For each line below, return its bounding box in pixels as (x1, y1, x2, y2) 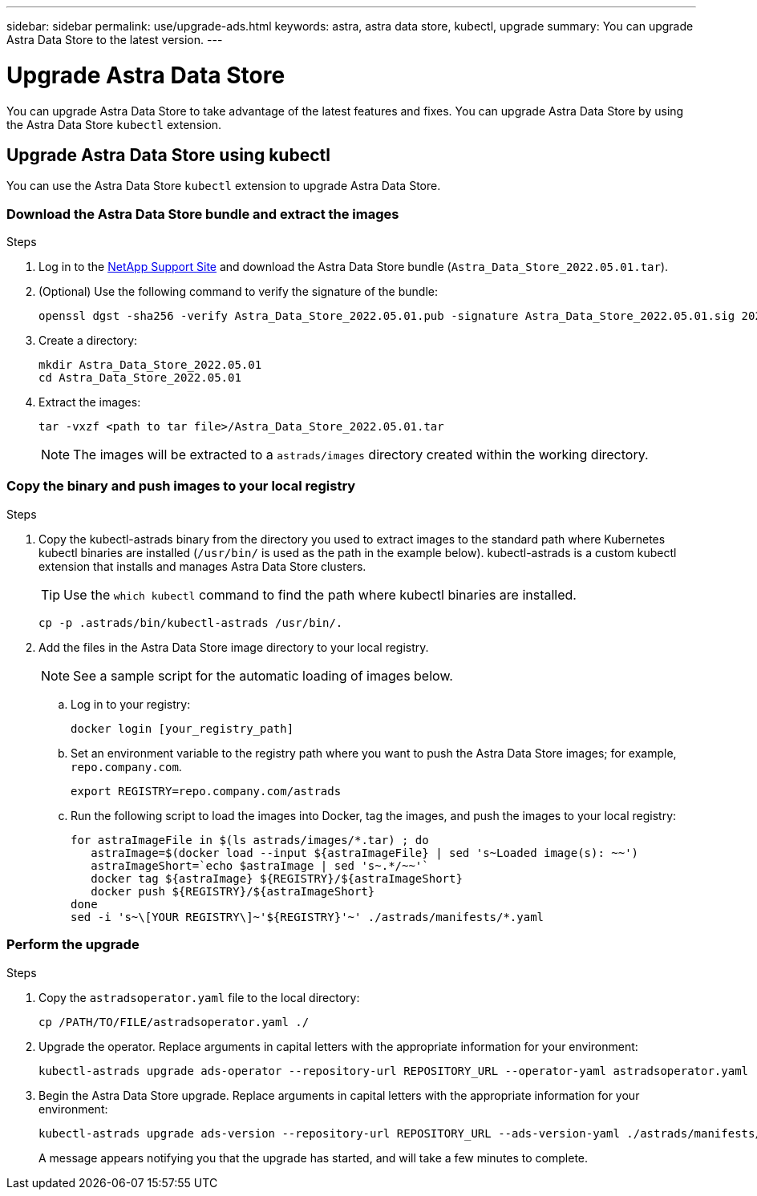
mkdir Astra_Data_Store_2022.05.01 (38, 358, 262, 372)
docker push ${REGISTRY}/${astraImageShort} (91, 884, 375, 898)
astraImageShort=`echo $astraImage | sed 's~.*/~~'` (91, 859, 429, 872)
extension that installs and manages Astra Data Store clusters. (38, 559, 366, 573)
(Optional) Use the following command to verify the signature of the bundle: (38, 285, 438, 299)
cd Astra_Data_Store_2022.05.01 (38, 371, 241, 385)
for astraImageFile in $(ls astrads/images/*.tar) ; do (71, 833, 429, 846)
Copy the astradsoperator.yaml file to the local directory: (38, 990, 360, 1004)
